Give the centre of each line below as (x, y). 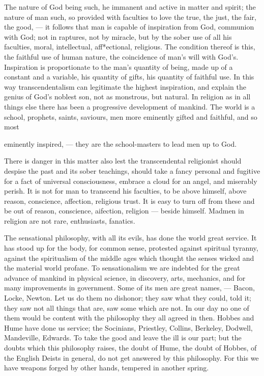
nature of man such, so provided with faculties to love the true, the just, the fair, (130, 17)
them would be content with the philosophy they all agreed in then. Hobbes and (129, 318)
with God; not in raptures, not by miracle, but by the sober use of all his (118, 36)
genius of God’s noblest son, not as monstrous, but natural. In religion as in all (127, 97)
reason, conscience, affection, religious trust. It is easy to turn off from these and (129, 200)
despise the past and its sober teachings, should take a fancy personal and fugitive (132, 170)
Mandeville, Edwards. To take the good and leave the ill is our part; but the (123, 338)
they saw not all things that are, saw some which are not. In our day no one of (127, 307)
